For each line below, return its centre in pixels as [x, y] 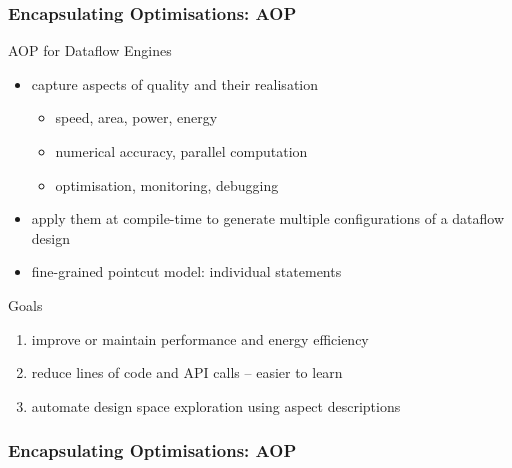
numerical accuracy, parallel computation [181, 151]
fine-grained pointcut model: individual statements [186, 271]
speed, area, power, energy [136, 117]
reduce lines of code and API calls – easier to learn [187, 372]
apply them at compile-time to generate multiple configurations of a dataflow [268, 218]
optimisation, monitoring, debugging [167, 184]
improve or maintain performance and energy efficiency [200, 338]
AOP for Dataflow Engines [90, 50]
